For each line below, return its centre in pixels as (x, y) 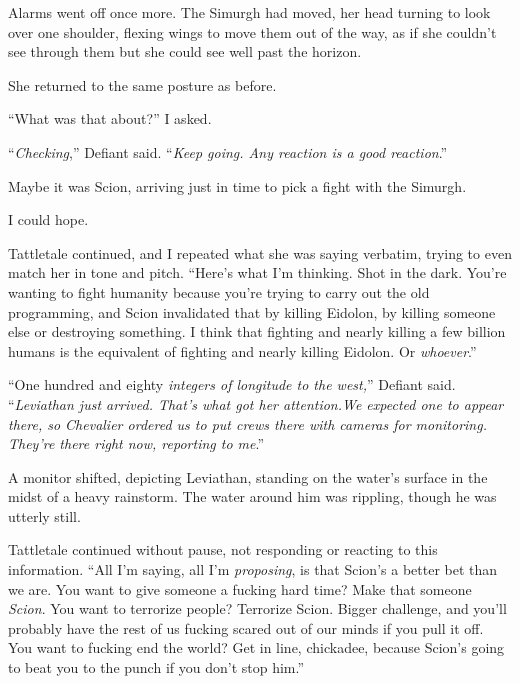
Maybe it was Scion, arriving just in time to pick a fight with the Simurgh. (237, 185)
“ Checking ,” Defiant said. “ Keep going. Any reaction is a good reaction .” (228, 151)
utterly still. (44, 515)
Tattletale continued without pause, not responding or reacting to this (223, 549)
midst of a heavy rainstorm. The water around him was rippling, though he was (252, 496)
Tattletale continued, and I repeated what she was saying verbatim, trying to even (260, 252)
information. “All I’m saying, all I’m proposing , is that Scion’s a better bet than (253, 569)
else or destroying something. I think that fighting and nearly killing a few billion (257, 331)
